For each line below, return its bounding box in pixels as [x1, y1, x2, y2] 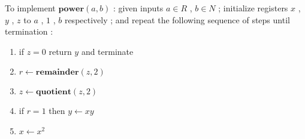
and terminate [81, 45, 134, 57]
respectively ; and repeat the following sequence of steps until [64, 13, 290, 26]
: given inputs [113, 2, 164, 14]
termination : [5, 25, 53, 38]
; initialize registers [218, 2, 288, 14]
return [49, 45, 72, 57]
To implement [5, 2, 56, 14]
